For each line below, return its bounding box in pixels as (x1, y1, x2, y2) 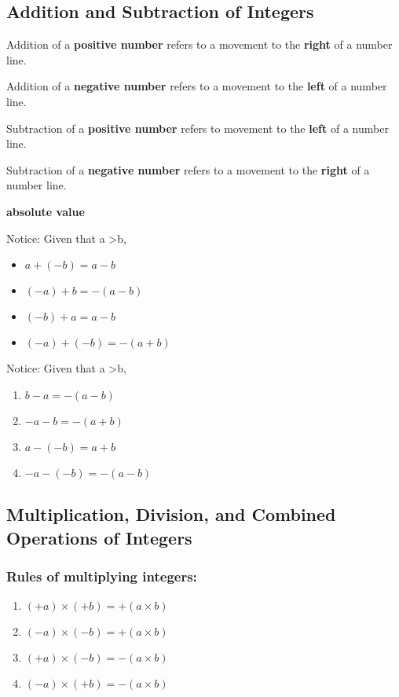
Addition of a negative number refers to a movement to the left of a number (6, 78, 387, 94)
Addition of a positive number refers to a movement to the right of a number (6, 36, 393, 53)
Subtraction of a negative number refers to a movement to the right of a (6, 161, 370, 178)
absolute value (6, 203, 85, 219)
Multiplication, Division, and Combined (6, 502, 336, 526)
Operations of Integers (6, 525, 192, 549)
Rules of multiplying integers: (6, 566, 197, 585)
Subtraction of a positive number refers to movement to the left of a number (6, 119, 389, 136)
